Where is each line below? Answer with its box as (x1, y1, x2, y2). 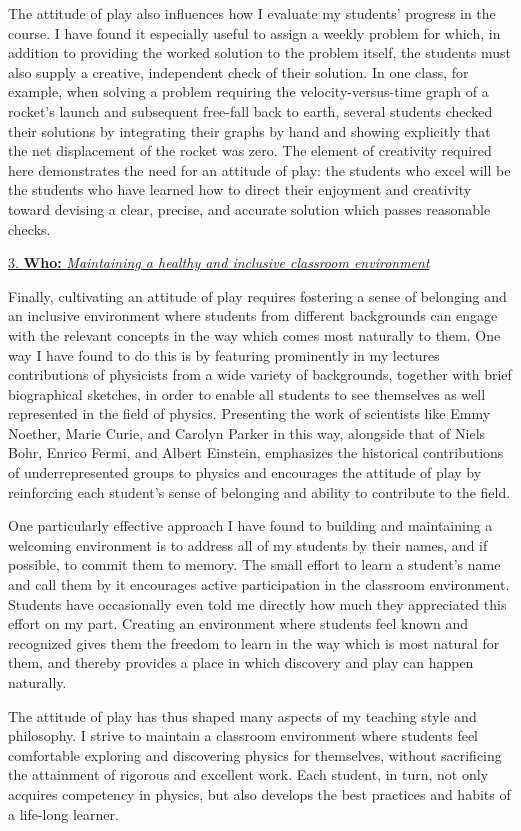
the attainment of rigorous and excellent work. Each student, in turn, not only (8, 764, 489, 785)
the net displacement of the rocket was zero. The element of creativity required (8, 140, 492, 161)
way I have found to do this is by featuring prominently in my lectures (8, 344, 440, 365)
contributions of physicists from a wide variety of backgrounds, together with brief (8, 364, 512, 385)
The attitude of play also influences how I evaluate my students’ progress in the (8, 3, 496, 23)
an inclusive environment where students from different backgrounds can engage (8, 305, 498, 326)
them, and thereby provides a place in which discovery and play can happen (8, 652, 474, 673)
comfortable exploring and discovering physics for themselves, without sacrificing (8, 744, 502, 765)
